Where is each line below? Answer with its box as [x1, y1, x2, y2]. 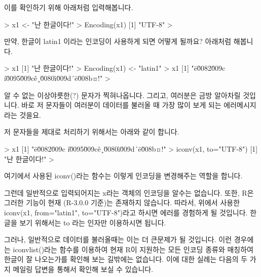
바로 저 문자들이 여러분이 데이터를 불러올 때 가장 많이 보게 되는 [21, 100, 221, 110]
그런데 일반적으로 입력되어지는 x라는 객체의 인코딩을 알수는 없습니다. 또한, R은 [4, 187, 254, 198]
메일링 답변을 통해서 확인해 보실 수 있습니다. [13, 263, 154, 274]
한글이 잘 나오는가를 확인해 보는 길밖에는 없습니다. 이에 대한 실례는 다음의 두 [4, 254, 248, 264]
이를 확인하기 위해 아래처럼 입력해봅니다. [4, 2, 133, 12]
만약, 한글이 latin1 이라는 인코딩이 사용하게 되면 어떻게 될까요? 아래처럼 [4, 36, 232, 47]
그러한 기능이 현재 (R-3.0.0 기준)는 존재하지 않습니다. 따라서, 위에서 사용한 [4, 197, 240, 208]
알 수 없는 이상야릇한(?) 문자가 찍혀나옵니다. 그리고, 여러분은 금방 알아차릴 [4, 89, 241, 100]
